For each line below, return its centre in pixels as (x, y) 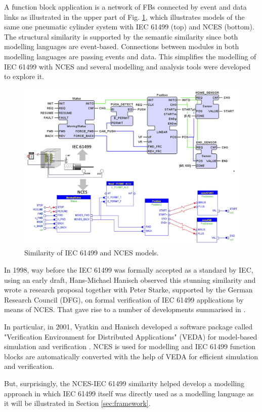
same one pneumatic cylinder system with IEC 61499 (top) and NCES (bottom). (129, 27)
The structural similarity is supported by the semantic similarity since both (121, 36)
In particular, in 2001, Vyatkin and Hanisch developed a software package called (128, 327)
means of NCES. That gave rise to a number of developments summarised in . (125, 309)
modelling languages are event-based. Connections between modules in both (122, 46)
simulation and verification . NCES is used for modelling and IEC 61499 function (130, 346)
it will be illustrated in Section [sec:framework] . (77, 403)
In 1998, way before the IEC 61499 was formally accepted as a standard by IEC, (129, 270)
